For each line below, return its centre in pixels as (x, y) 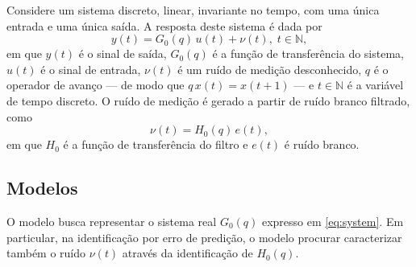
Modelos (42, 188)
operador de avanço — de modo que (96, 85)
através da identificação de (187, 253)
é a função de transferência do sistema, (308, 53)
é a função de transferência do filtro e (156, 144)
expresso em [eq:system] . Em (333, 221)
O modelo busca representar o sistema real (112, 221)
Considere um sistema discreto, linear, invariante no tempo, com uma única (193, 10)
